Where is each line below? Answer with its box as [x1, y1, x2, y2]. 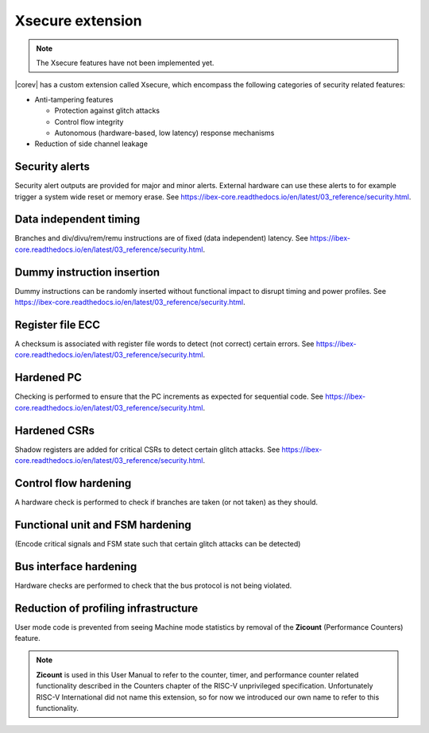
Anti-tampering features [34, 95, 114, 104]
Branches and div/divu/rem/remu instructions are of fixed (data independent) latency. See [14, 233, 309, 243]
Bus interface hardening [14, 560, 137, 573]
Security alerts [14, 160, 91, 174]
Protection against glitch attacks [54, 106, 160, 115]
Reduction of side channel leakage [34, 139, 149, 149]
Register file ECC [14, 318, 101, 331]
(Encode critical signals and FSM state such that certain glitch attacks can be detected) [14, 538, 301, 548]
